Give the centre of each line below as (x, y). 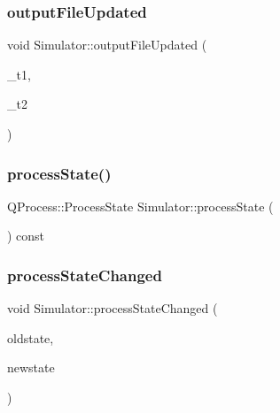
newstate (31, 367)
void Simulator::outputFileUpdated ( (107, 45)
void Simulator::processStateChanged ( (113, 308)
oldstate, (31, 337)
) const (26, 236)
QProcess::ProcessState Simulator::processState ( (140, 206)
